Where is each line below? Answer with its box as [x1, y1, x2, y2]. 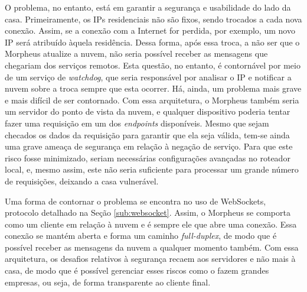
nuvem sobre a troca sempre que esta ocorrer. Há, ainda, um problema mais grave [5, 82, 302, 95]
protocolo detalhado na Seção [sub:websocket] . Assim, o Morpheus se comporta [5, 206, 290, 219]
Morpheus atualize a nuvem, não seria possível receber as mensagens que [5, 47, 268, 60]
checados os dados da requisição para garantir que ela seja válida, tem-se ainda [5, 128, 290, 141]
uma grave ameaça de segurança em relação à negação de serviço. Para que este [5, 140, 293, 153]
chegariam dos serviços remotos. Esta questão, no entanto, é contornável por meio [5, 59, 301, 71]
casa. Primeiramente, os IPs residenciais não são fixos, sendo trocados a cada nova [5, 12, 302, 25]
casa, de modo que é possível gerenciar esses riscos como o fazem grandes [5, 264, 269, 277]
